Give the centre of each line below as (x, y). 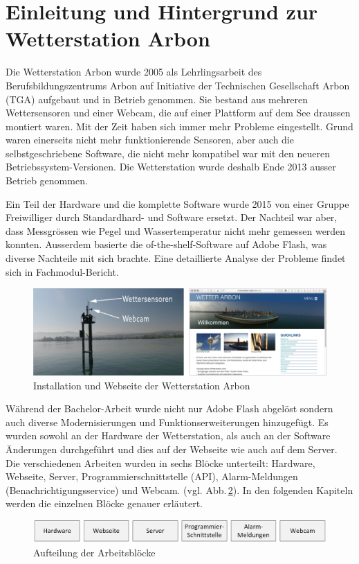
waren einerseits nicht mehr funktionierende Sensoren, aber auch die (150, 140)
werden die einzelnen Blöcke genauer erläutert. (104, 503)
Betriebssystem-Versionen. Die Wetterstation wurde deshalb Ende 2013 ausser (171, 167)
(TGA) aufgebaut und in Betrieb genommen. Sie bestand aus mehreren (157, 99)
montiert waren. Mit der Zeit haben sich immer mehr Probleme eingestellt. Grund (179, 126)
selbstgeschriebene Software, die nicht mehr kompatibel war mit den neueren (168, 153)
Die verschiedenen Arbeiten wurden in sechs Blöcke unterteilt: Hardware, (160, 462)
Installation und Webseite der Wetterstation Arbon (142, 385)
